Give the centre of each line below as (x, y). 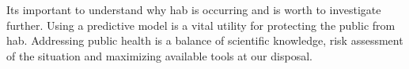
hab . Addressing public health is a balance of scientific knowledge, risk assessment (205, 40)
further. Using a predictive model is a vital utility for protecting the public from (201, 25)
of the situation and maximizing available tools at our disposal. (159, 55)
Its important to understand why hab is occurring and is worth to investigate (194, 9)
